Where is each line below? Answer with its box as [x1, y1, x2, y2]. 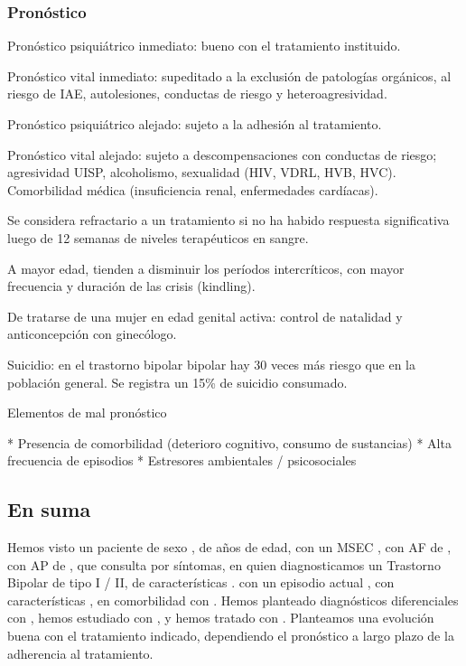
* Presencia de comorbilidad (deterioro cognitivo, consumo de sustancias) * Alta [7, 433, 452, 452]
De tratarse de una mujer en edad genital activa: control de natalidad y [7, 306, 403, 325]
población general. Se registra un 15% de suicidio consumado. [7, 372, 348, 391]
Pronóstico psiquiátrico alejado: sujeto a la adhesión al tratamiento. [7, 115, 382, 133]
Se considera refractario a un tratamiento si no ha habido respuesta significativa [7, 211, 450, 230]
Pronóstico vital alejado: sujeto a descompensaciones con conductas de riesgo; [7, 145, 437, 164]
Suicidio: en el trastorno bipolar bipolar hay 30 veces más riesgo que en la [7, 354, 416, 373]
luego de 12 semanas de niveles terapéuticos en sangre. [7, 228, 309, 247]
